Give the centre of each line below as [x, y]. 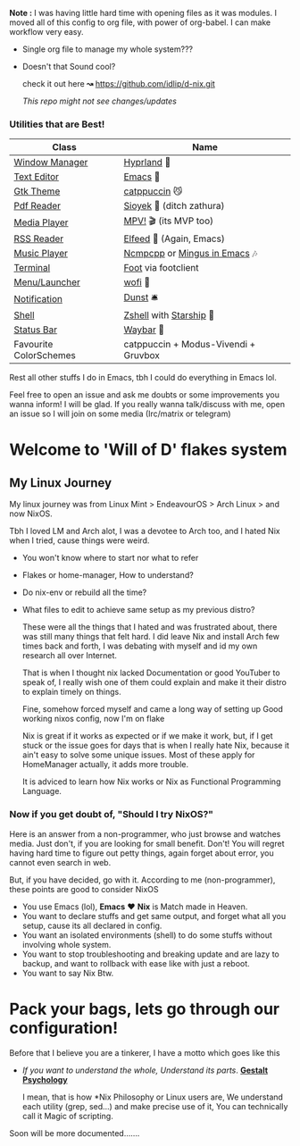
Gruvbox [142, 356]
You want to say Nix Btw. [68, 973]
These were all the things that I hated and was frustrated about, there [150, 627]
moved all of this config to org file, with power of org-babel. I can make [140, 22]
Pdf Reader [37, 206]
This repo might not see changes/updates [99, 101]
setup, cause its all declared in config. [92, 925]
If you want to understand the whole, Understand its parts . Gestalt [145, 1070]
